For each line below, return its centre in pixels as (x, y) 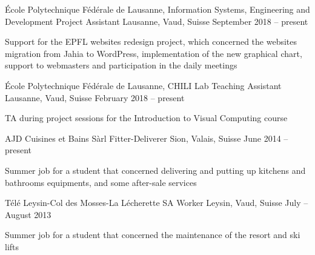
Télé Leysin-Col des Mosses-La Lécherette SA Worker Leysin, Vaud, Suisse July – (157, 203)
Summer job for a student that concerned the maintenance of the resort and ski (153, 235)
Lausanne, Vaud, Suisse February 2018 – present (95, 97)
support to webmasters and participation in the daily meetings (121, 65)
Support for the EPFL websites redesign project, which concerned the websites (151, 41)
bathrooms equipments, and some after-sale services (101, 182)
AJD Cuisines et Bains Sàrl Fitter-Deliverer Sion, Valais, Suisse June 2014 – (147, 138)
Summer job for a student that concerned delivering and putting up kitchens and (155, 170)
